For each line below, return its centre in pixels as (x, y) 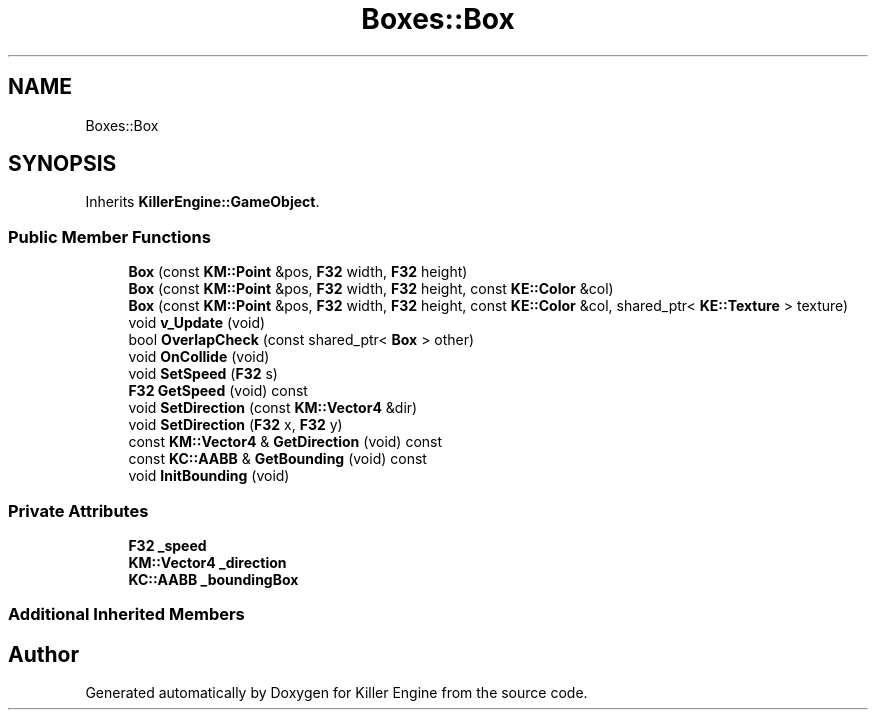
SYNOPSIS (62, 164)
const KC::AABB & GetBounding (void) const (277, 459)
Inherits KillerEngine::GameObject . (202, 202)
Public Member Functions (109, 236)
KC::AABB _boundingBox (213, 579)
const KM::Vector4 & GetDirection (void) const (285, 442)
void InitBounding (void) (209, 476)
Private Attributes (78, 510)
